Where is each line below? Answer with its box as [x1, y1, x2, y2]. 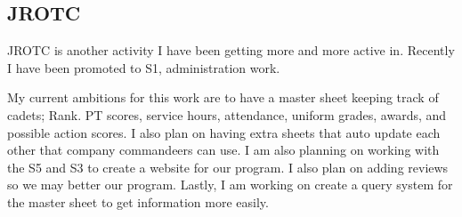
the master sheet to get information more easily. [7, 192, 269, 211]
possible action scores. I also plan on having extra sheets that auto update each [7, 123, 441, 141]
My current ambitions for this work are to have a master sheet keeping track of [7, 88, 439, 107]
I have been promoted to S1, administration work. [7, 58, 280, 76]
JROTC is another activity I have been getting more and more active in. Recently [7, 41, 455, 60]
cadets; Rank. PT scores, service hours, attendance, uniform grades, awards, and [7, 105, 447, 124]
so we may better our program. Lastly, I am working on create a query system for [7, 175, 453, 194]
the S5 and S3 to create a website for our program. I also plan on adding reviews [7, 157, 449, 176]
